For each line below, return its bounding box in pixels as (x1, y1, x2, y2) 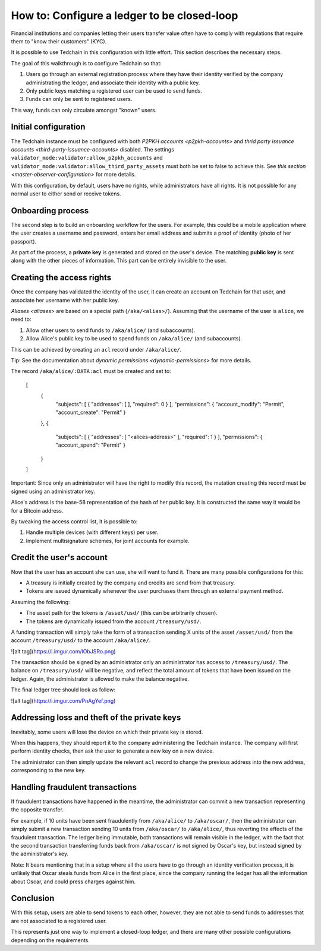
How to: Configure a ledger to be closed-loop (11, 9, 238, 22)
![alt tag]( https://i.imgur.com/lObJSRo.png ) (11, 647, 116, 655)
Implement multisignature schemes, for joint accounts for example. (26, 537, 190, 544)
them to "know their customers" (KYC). (11, 37, 107, 45)
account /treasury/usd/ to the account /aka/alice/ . (11, 637, 151, 644)
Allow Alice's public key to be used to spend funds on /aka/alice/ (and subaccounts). (26, 335, 243, 342)
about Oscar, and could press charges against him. (11, 878, 136, 885)
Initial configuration (11, 122, 86, 132)
